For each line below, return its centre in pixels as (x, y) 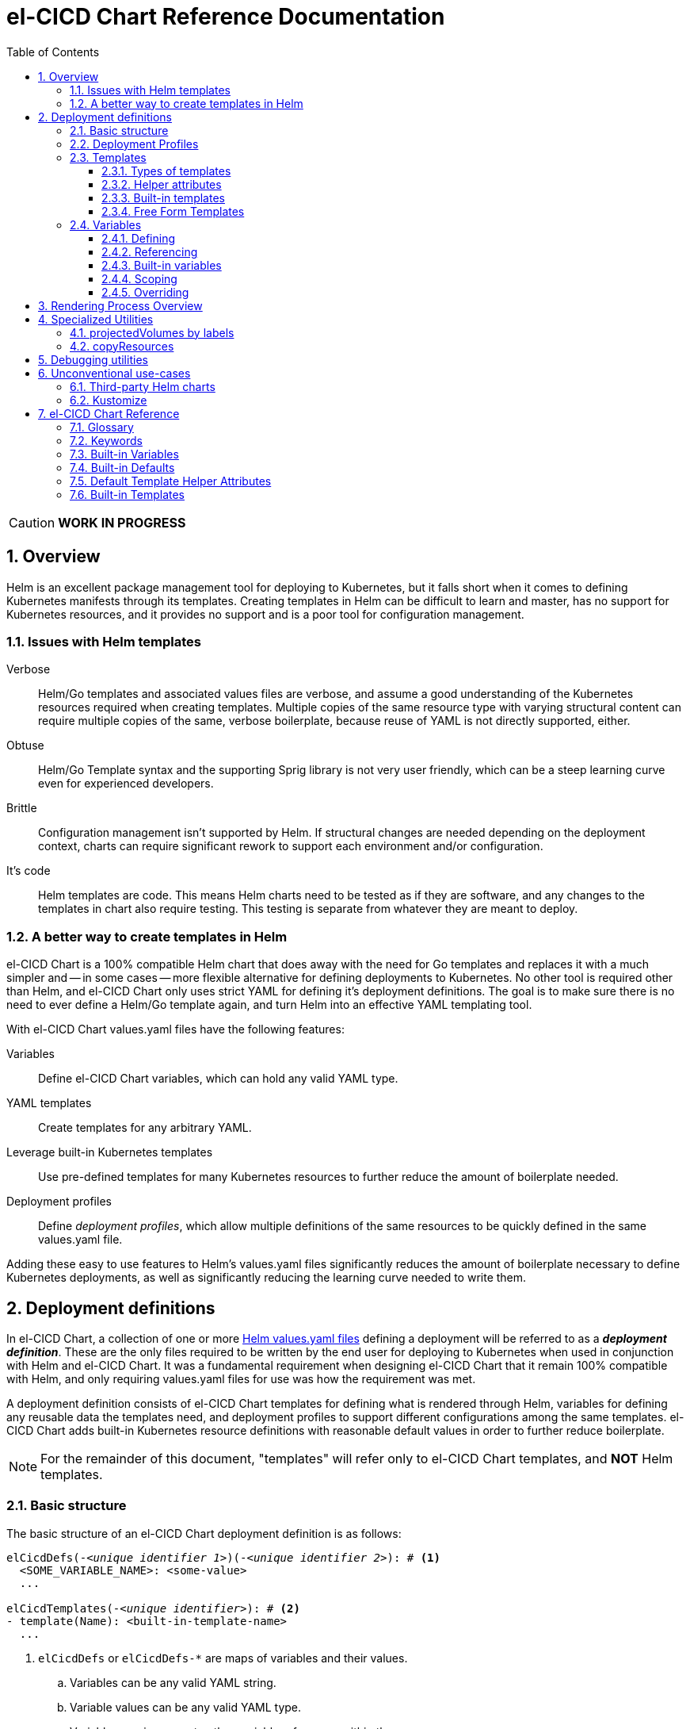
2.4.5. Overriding (145, 292)
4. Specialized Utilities (96, 319)
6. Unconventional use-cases (114, 373)
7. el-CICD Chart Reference (109, 413)
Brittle (22, 808)
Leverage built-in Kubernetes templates (110, 1152)
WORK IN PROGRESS (122, 522)
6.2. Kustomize (109, 400)
